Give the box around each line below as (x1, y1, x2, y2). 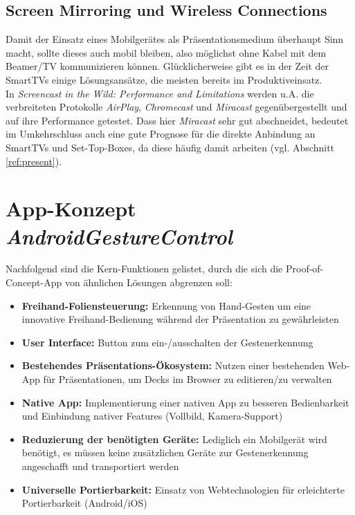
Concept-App (6, 275, 62, 290)
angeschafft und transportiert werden (21, 458, 179, 473)
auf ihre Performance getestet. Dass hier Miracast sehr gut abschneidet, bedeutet (6, 113, 349, 127)
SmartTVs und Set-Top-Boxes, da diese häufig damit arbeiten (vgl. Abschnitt (6, 140, 335, 154)
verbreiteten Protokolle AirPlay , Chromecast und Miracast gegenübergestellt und (6, 100, 347, 114)
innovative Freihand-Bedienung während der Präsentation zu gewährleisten (21, 312, 339, 326)
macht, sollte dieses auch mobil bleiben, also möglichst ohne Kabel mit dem (6, 45, 327, 59)
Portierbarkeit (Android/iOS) (21, 496, 147, 510)
